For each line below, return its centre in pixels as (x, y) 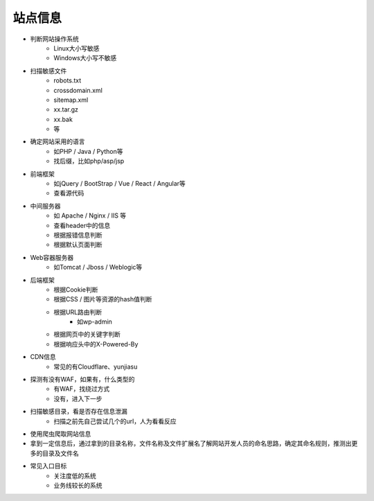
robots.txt (68, 80)
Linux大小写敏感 (77, 48)
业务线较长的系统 (78, 485)
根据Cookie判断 (76, 289)
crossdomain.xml (78, 90)
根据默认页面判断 (78, 245)
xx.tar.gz (66, 109)
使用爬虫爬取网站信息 (61, 434)
